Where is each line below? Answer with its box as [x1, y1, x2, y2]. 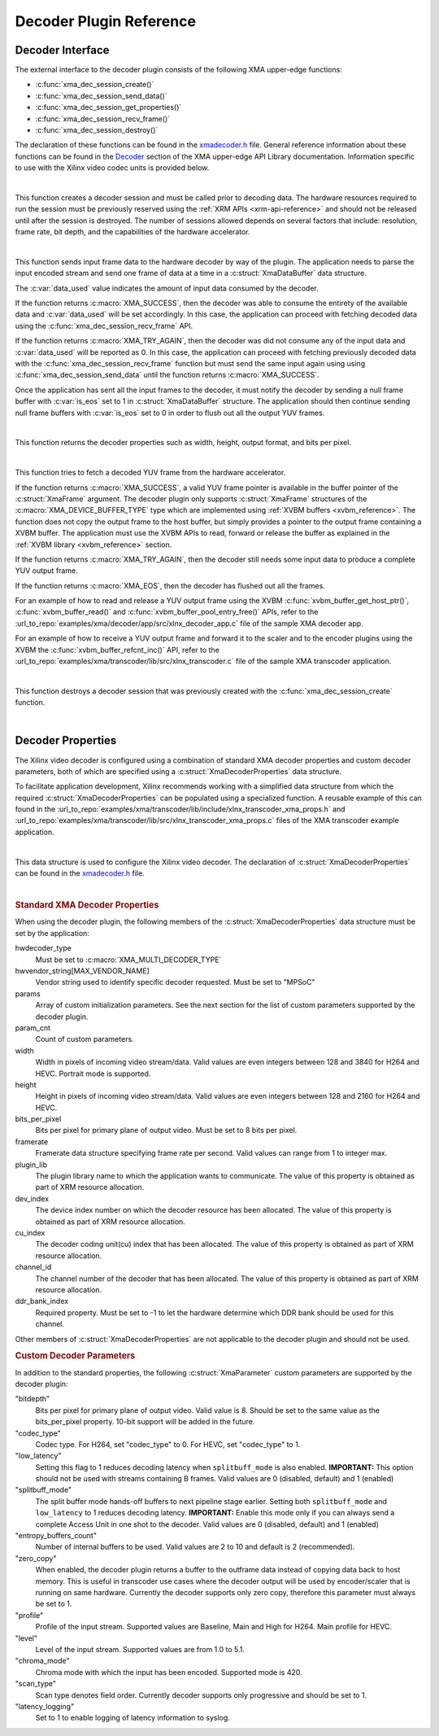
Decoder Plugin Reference [15, 12, 197, 30]
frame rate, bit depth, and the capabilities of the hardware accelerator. [15, 227, 251, 237]
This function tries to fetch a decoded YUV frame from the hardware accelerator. [15, 468, 286, 478]
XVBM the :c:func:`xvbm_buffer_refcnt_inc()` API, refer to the [15, 645, 219, 654]
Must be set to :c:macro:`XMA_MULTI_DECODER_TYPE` [35, 955, 222, 964]
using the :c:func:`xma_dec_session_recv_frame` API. [15, 321, 193, 330]
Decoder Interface [15, 43, 110, 57]
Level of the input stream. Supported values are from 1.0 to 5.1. [35, 1644, 246, 1654]
